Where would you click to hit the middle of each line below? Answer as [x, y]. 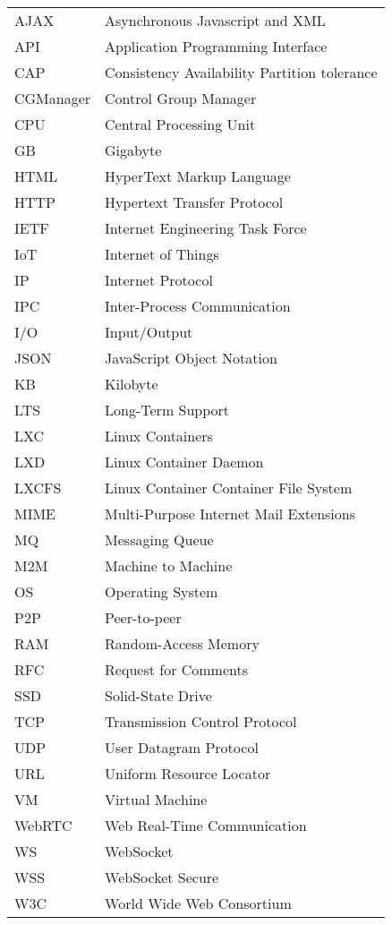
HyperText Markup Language [198, 176]
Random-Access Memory [182, 643]
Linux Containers [159, 436]
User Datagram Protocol [182, 747]
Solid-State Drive [158, 695]
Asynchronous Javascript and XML [215, 20]
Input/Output [149, 332]
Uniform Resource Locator [188, 773]
